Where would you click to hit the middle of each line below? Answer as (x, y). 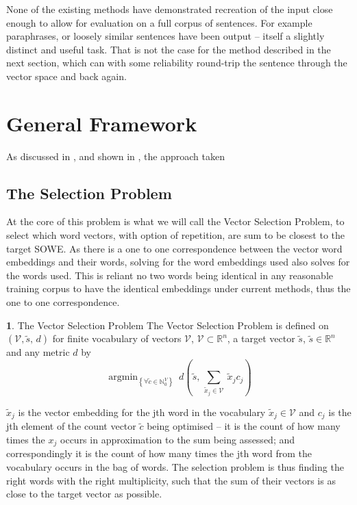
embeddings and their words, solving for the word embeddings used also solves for (178, 262)
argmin (123, 377)
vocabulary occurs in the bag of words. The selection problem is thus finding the (175, 467)
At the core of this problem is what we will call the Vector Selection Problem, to (175, 221)
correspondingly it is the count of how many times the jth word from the (159, 453)
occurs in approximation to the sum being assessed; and (177, 439)
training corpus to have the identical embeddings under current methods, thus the (178, 288)
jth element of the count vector (71, 426)
